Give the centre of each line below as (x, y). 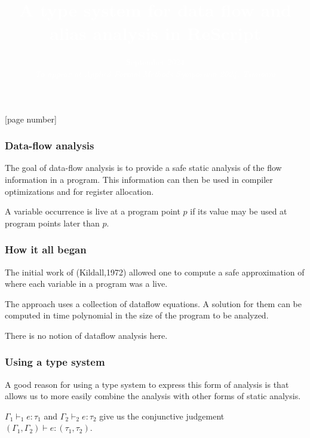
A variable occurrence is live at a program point (93, 211)
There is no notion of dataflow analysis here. (86, 335)
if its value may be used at (239, 211)
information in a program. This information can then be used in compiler (139, 179)
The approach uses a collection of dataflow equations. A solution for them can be (153, 303)
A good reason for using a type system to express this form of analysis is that (147, 384)
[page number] (31, 119)
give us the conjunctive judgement (162, 416)
